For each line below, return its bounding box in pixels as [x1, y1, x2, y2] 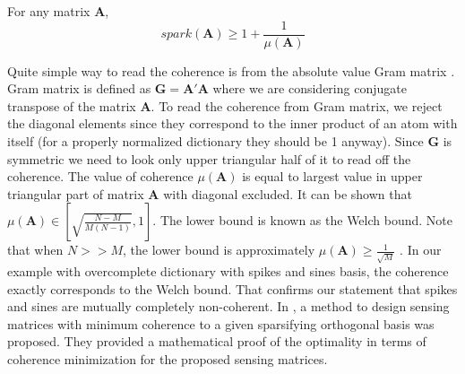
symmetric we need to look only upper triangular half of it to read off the [7, 149, 411, 168]
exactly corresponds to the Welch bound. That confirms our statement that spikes [7, 279, 458, 298]
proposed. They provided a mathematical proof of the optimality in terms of [7, 332, 426, 351]
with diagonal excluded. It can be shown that [163, 184, 412, 203]
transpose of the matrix [7, 96, 136, 115]
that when [7, 240, 64, 259]
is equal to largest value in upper [242, 167, 423, 186]
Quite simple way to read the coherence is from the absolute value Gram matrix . [7, 61, 455, 80]
